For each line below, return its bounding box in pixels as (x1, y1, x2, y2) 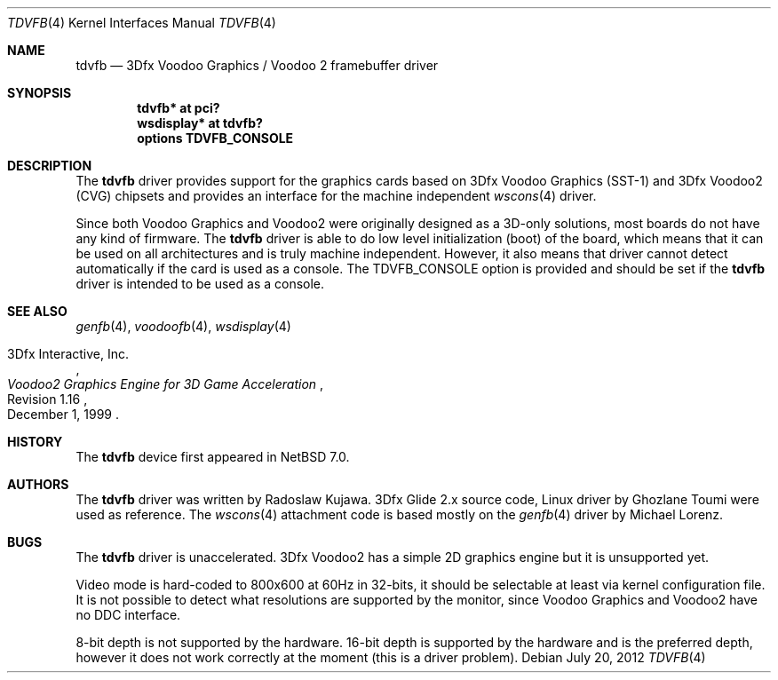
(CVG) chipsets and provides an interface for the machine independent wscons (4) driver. (75, 188, 597, 203)
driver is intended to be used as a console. (75, 276, 325, 291)
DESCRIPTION (7, 158, 92, 173)
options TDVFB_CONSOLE (137, 130, 294, 146)
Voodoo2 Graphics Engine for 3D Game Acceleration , (7, 376, 324, 391)
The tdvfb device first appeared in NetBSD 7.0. (75, 449, 350, 464)
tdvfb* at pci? (137, 100, 220, 115)
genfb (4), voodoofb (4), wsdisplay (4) (75, 319, 291, 334)
